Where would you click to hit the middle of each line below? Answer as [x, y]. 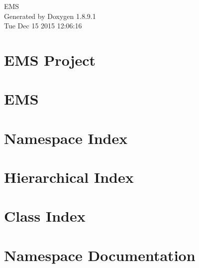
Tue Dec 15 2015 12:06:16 [43, 26]
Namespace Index [66, 138]
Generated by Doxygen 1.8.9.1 [50, 16]
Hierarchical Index [69, 177]
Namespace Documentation [100, 255]
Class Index [45, 216]
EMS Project [50, 60]
